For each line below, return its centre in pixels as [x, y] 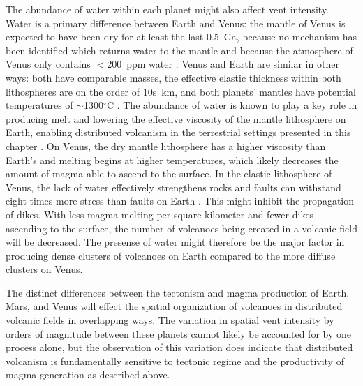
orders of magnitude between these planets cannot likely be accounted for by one [178, 333]
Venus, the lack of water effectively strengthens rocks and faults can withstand [173, 187]
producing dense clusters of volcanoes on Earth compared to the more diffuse [171, 255]
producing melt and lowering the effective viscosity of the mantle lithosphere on [176, 118]
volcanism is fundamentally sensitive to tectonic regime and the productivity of [175, 361]
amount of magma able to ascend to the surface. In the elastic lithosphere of [169, 173]
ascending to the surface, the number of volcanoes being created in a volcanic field [181, 228]
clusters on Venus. [44, 269]
